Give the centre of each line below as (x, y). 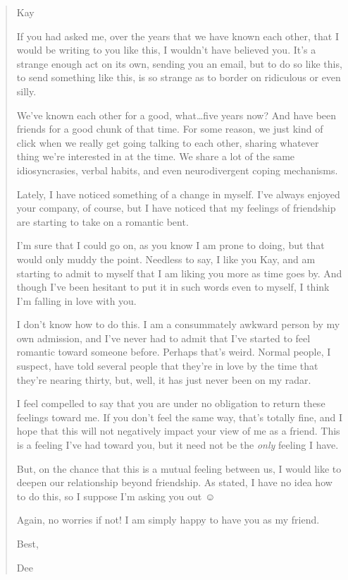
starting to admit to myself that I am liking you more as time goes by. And (179, 273)
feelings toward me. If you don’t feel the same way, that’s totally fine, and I (180, 417)
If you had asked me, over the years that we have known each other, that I (178, 36)
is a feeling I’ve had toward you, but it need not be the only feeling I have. (178, 445)
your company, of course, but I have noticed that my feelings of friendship (176, 208)
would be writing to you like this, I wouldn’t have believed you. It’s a (166, 50)
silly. (26, 91)
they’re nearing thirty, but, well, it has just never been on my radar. (164, 379)
